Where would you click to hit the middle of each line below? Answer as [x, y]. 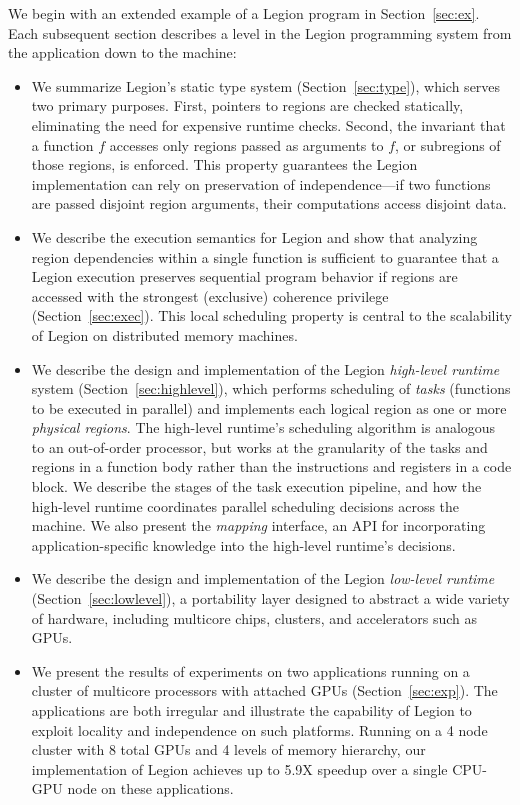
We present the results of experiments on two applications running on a [250, 670]
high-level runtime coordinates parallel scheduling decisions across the [245, 505]
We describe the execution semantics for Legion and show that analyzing [254, 236]
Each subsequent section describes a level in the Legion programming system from [260, 32]
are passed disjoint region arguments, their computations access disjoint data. [269, 203]
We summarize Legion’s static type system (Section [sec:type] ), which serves [266, 85]
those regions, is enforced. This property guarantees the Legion [224, 164]
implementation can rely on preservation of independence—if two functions [261, 183]
